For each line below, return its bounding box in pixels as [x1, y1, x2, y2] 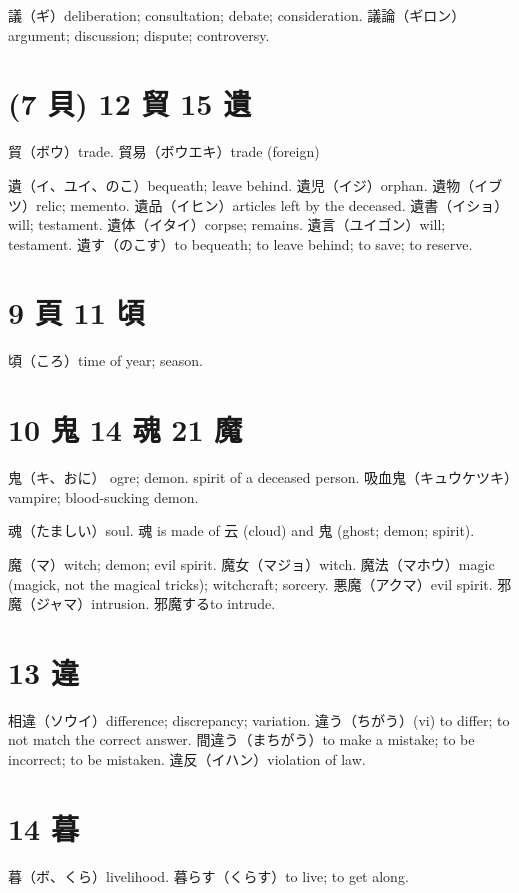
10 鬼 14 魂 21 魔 [8, 409, 243, 450]
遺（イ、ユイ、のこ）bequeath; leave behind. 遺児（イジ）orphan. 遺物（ [8, 174, 475, 195]
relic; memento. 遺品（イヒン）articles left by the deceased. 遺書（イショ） [35, 194, 509, 215]
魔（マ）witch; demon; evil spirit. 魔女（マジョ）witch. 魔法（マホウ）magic [8, 553, 495, 574]
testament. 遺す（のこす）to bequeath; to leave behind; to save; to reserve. [8, 233, 473, 254]
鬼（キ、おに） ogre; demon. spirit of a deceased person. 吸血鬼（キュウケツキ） [8, 467, 511, 488]
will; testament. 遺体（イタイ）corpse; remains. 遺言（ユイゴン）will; [8, 214, 446, 235]
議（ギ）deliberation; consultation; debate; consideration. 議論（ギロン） [8, 5, 466, 25]
